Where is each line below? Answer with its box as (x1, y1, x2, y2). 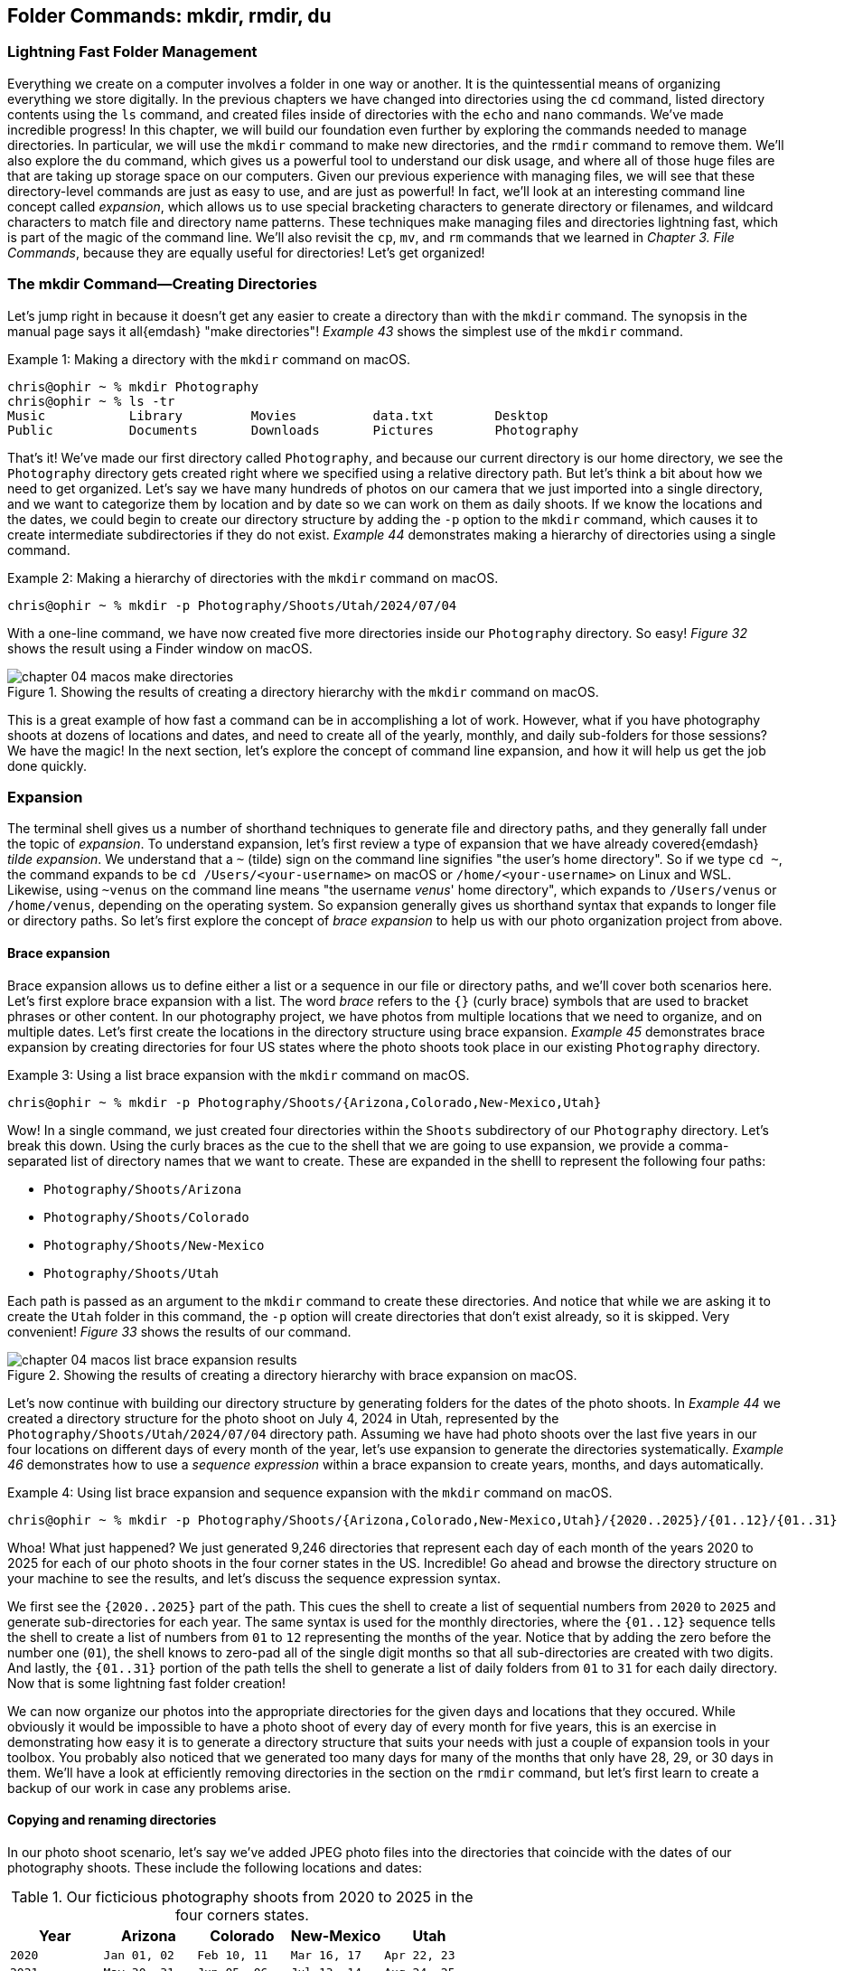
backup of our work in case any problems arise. (7, 1779, 291, 1796)
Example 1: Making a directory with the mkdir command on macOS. (7, 351, 411, 367)
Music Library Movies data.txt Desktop (7, 408, 549, 423)
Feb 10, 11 (197, 1948, 268, 1962)
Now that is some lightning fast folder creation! (7, 1675, 286, 1691)
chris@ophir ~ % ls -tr (7, 393, 175, 408)
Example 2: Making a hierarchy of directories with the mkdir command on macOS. (7, 569, 499, 586)
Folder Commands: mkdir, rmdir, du (7, 5, 332, 27)
